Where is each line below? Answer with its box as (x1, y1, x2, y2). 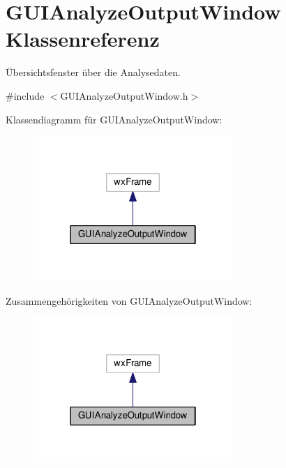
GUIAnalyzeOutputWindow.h (60, 88, 188, 103)
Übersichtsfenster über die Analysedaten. (6, 65, 181, 80)
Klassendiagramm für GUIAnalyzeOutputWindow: (6, 112, 223, 126)
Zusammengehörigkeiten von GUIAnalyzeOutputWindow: (6, 293, 253, 308)
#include (6, 88, 45, 103)
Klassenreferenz (6, 24, 160, 53)
